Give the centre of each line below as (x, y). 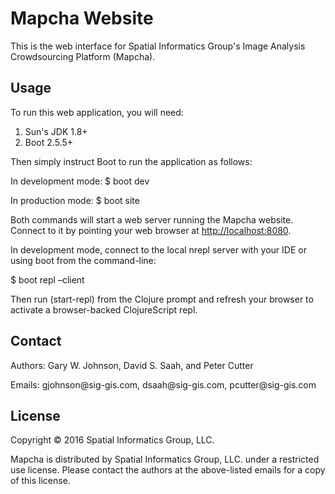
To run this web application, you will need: (97, 112)
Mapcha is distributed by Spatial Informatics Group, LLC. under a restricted (165, 459)
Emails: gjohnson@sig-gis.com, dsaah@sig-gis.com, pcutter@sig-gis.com (163, 384)
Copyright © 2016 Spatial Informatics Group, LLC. (112, 440)
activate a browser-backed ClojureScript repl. (104, 309)
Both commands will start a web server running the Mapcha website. (152, 219)
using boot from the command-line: (83, 260)
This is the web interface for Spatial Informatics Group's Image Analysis (158, 46)
